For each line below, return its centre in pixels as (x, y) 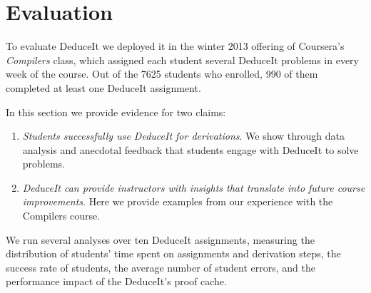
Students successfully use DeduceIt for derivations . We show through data (184, 136)
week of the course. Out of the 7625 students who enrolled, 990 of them (162, 74)
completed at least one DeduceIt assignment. (103, 87)
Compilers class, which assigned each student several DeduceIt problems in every (182, 60)
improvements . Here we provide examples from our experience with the (178, 201)
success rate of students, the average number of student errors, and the (161, 267)
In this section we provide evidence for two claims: (116, 112)
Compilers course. (61, 216)
